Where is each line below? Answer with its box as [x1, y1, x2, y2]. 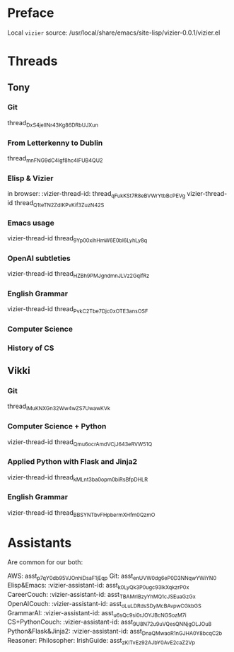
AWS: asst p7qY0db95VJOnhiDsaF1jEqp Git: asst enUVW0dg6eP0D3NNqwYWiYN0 [7, 571, 217, 582]
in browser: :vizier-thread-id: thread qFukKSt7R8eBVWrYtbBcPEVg [7, 190, 186, 199]
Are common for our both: [7, 558, 83, 566]
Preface [7, 5, 54, 21]
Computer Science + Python [7, 421, 107, 431]
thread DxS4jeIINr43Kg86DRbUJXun [7, 118, 99, 129]
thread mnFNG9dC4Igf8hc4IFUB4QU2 [7, 153, 103, 164]
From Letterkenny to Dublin [7, 138, 103, 148]
